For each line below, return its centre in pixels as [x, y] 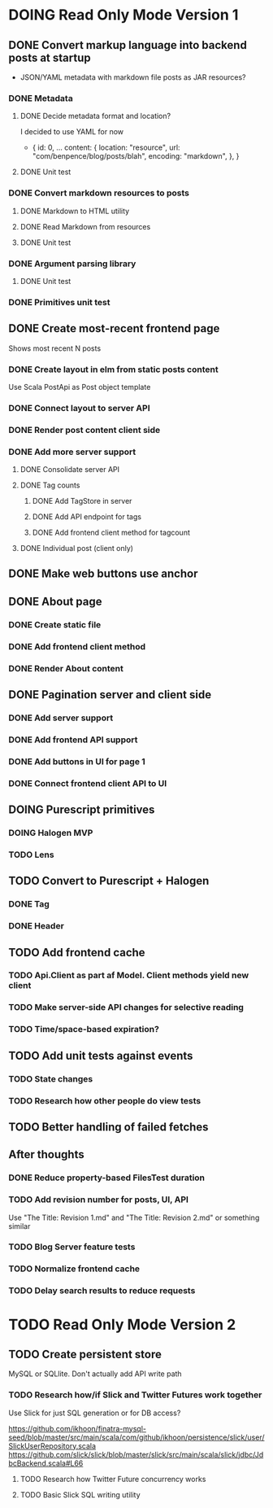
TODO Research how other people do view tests [105, 1100]
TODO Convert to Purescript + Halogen [109, 881]
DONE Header [37, 926]
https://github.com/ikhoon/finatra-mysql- [77, 1428]
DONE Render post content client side [84, 430]
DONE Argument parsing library [72, 264]
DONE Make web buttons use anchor [103, 574]
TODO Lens [31, 855]
